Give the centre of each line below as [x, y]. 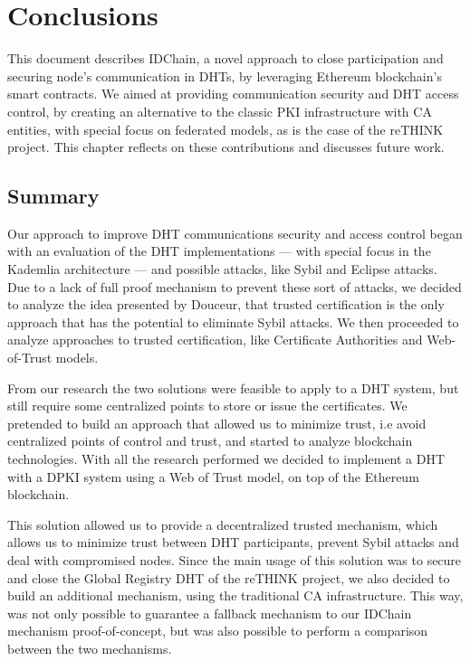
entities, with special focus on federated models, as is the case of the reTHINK [225, 129]
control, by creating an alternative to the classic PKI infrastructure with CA [220, 111]
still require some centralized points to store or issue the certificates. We [207, 406]
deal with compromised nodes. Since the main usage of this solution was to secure [235, 559]
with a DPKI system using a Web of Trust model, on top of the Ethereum [213, 476]
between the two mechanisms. [90, 648]
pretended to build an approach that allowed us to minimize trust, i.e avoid [217, 423]
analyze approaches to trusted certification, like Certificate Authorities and [215, 340]
